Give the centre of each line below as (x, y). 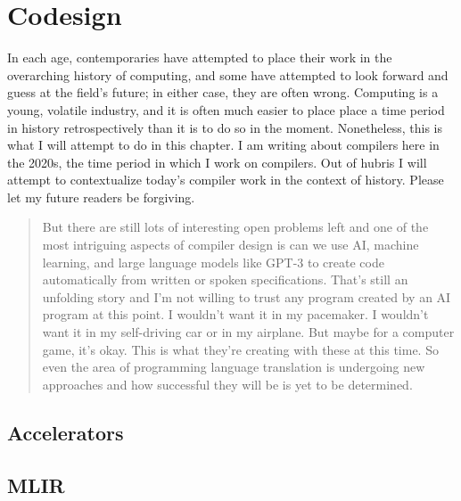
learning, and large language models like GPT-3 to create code (213, 262)
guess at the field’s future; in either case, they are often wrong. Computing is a (223, 92)
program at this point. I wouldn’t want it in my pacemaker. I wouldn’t (235, 314)
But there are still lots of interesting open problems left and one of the (235, 227)
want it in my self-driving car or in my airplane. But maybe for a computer (248, 332)
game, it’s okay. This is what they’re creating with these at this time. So (240, 349)
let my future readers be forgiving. (101, 197)
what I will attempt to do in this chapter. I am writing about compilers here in (223, 145)
